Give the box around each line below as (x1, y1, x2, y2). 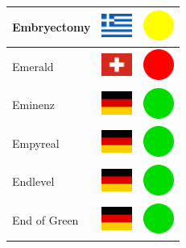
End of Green (12, 212, 79, 229)
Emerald (12, 57, 54, 74)
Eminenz (12, 96, 56, 113)
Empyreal (12, 134, 60, 151)
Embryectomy (12, 18, 91, 35)
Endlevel (12, 173, 55, 190)
